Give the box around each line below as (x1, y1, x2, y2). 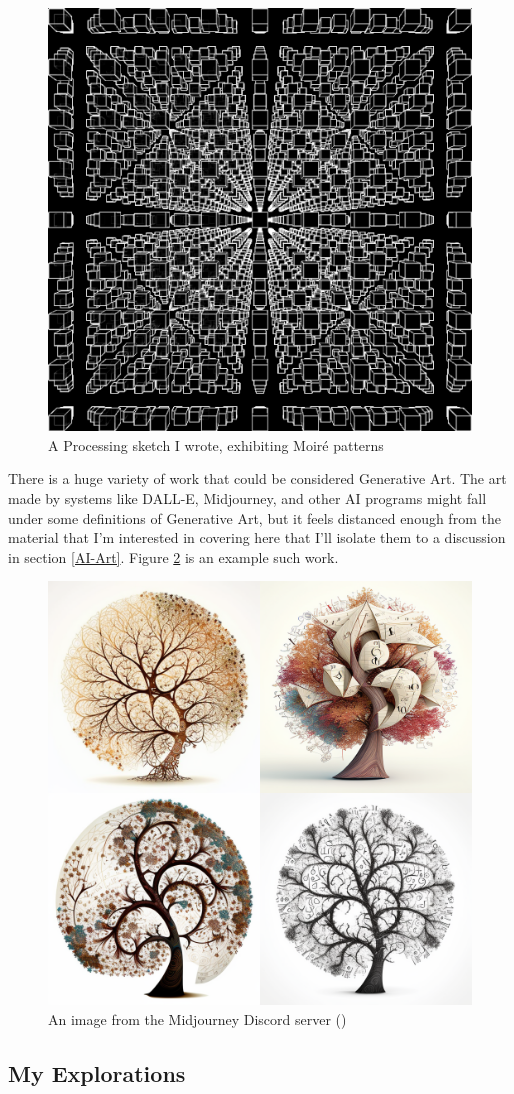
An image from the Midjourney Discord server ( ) (48, 1008, 347, 1029)
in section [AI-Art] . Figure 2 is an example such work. (8, 546, 339, 567)
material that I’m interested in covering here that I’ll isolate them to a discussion (8, 527, 506, 548)
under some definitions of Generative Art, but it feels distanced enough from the (8, 507, 501, 528)
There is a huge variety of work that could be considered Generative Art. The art (8, 468, 507, 489)
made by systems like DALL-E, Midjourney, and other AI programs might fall (8, 487, 487, 508)
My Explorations (8, 1057, 186, 1088)
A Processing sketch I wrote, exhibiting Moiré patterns (48, 434, 384, 455)
